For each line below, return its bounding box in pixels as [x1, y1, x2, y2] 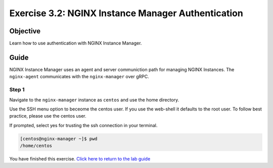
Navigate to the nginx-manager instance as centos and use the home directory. [9, 96, 179, 103]
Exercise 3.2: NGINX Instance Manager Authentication [9, 8, 244, 19]
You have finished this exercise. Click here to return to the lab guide [9, 156, 151, 162]
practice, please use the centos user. [9, 113, 86, 119]
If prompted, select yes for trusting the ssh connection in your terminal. [9, 122, 158, 128]
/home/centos [20, 143, 53, 149]
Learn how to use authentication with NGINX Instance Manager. [9, 40, 142, 46]
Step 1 [9, 86, 25, 93]
